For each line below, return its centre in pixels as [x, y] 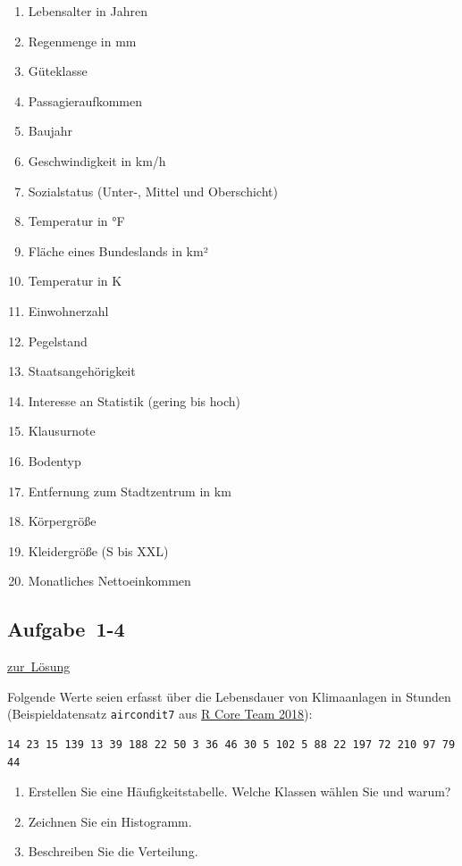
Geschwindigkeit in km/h [97, 160]
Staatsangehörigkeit [82, 371]
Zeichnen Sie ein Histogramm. [110, 821]
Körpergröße [62, 521]
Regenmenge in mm [82, 41]
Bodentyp [55, 460]
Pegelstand [58, 341]
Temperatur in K [75, 281]
